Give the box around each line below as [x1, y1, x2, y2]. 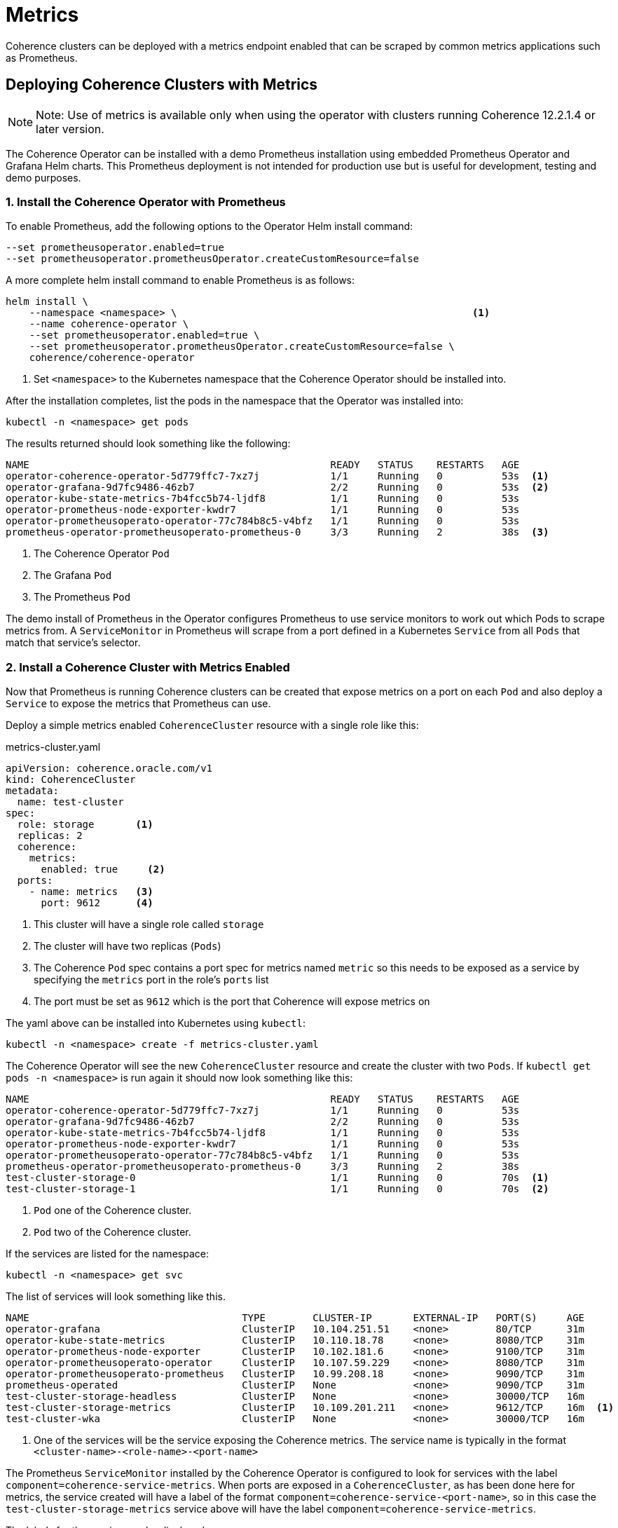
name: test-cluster [17, 796, 124, 808]
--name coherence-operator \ [29, 318, 189, 330]
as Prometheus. [6, 51, 78, 64]
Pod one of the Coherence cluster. [34, 1204, 192, 1217]
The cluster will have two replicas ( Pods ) [34, 940, 221, 953]
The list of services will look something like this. [6, 1290, 226, 1303]
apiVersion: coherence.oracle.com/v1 [6, 763, 213, 775]
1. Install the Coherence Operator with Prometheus [6, 194, 286, 209]
